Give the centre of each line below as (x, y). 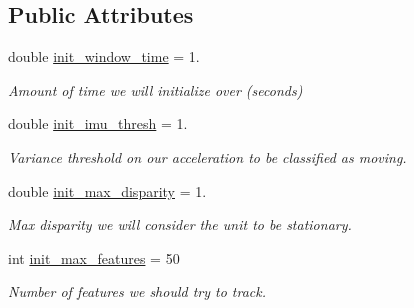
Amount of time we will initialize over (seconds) (155, 89)
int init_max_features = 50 (94, 257)
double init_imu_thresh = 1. (98, 123)
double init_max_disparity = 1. (107, 190)
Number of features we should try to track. (137, 291)
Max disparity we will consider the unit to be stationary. (180, 224)
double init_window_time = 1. (104, 56)
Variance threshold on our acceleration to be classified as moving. (207, 156)
